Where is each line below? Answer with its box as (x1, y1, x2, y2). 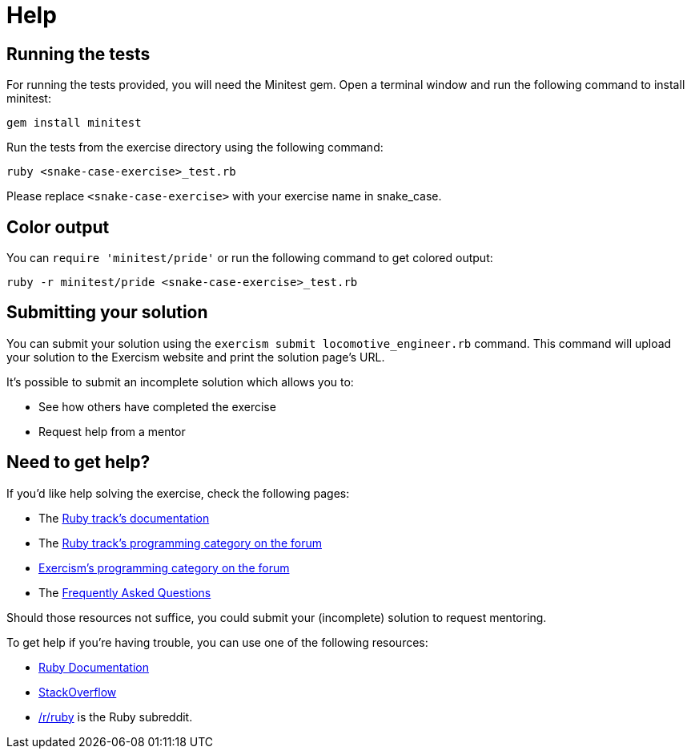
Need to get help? (6, 452, 151, 473)
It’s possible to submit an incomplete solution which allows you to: (6, 374, 354, 389)
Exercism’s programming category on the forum (38, 560, 290, 575)
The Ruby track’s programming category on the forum (38, 535, 322, 550)
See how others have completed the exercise (38, 399, 276, 414)
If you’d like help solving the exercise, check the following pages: (6, 486, 350, 500)
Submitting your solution (6, 302, 208, 323)
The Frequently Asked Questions (38, 585, 211, 600)
